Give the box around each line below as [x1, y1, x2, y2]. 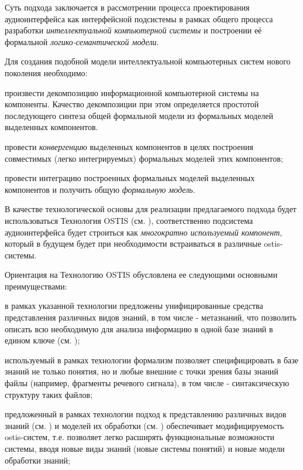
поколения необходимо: [5, 66, 88, 79]
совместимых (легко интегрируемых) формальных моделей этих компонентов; [5, 152, 283, 164]
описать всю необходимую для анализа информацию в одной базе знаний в [5, 322, 273, 335]
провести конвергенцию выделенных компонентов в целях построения [5, 140, 253, 152]
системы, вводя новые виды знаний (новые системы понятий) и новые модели [5, 442, 285, 454]
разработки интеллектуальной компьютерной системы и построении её [5, 24, 262, 36]
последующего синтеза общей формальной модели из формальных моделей [5, 109, 274, 121]
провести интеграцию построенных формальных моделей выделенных [5, 172, 255, 184]
